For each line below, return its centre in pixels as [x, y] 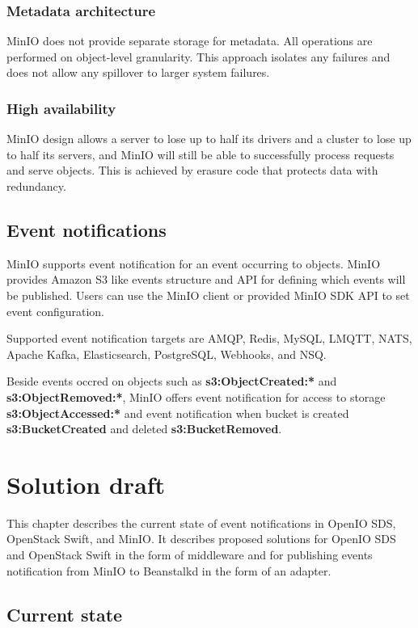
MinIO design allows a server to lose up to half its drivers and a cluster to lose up [209, 139]
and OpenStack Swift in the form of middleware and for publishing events [190, 555]
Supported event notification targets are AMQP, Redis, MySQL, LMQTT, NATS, [209, 338]
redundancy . [36, 186]
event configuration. [56, 311]
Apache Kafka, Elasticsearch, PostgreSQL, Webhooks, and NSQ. [167, 354]
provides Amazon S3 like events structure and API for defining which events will [206, 279]
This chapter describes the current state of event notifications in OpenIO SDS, [201, 523]
